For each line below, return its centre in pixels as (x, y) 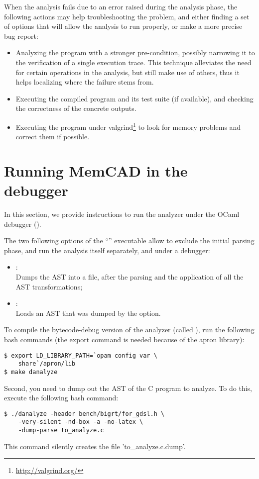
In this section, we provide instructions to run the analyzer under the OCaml (122, 214)
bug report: (21, 36)
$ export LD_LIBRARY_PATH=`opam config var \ (81, 355)
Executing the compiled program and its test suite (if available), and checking (134, 98)
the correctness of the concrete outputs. (76, 108)
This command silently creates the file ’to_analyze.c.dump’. (95, 446)
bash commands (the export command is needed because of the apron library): (124, 339)
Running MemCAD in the (96, 170)
